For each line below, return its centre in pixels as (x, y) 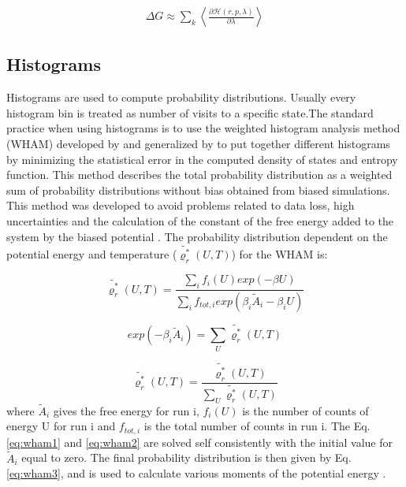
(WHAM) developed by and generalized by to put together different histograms (198, 144)
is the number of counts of (305, 410)
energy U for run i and (61, 426)
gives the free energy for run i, (126, 410)
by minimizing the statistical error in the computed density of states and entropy (202, 159)
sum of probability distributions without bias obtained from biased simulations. (198, 190)
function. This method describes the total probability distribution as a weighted (199, 175)
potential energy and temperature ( (92, 254)
